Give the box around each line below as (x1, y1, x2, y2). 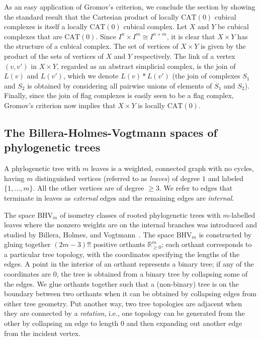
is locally (138, 100, 165, 110)
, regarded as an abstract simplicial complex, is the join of (56, 60, 236, 71)
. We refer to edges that (159, 183, 233, 193)
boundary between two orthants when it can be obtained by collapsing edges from (4, 288, 257, 299)
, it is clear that (166, 31, 215, 41)
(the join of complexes (172, 70, 240, 81)
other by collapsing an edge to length (4, 318, 119, 328)
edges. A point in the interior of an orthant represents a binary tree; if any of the (4, 259, 254, 269)
